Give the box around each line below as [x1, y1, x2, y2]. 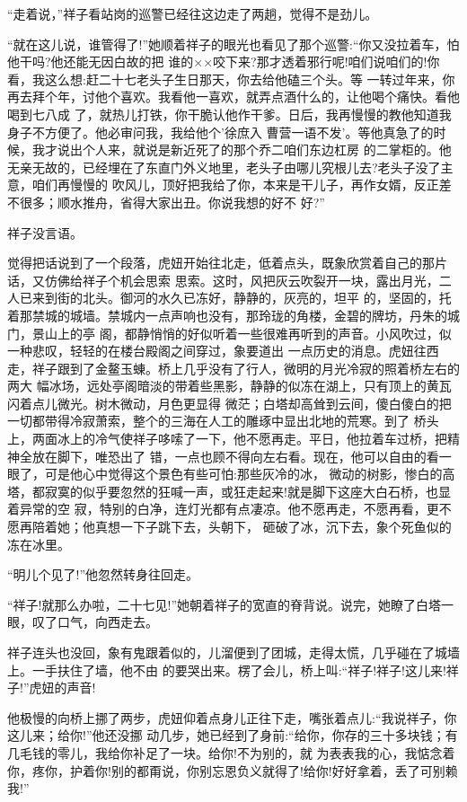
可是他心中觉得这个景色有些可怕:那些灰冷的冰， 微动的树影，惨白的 [44, 464, 443, 483]
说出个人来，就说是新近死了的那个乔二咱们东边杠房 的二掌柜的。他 [57, 140, 452, 159]
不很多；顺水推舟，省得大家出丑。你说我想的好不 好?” [7, 192, 325, 211]
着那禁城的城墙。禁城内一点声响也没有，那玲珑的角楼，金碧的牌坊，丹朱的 [7, 305, 447, 324]
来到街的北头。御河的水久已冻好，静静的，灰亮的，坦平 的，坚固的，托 [31, 288, 452, 307]
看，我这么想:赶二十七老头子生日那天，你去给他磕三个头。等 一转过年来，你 [7, 69, 455, 88]
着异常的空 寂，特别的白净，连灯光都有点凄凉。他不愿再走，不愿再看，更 [7, 499, 439, 518]
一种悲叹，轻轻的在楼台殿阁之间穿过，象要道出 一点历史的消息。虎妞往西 [7, 341, 439, 360]
